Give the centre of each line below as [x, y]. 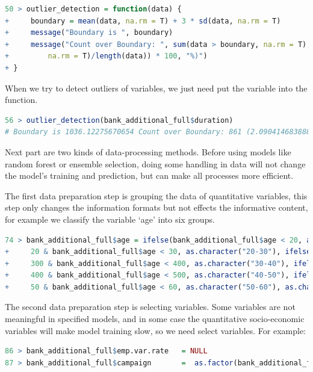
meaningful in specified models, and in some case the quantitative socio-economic [155, 319]
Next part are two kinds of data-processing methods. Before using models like [148, 151]
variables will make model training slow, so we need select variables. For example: [156, 330]
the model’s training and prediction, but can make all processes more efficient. [149, 175]
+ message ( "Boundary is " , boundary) [89, 33]
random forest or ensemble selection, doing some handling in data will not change [155, 163]
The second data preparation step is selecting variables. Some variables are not [150, 307]
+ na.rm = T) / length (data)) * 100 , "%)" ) [106, 56]
